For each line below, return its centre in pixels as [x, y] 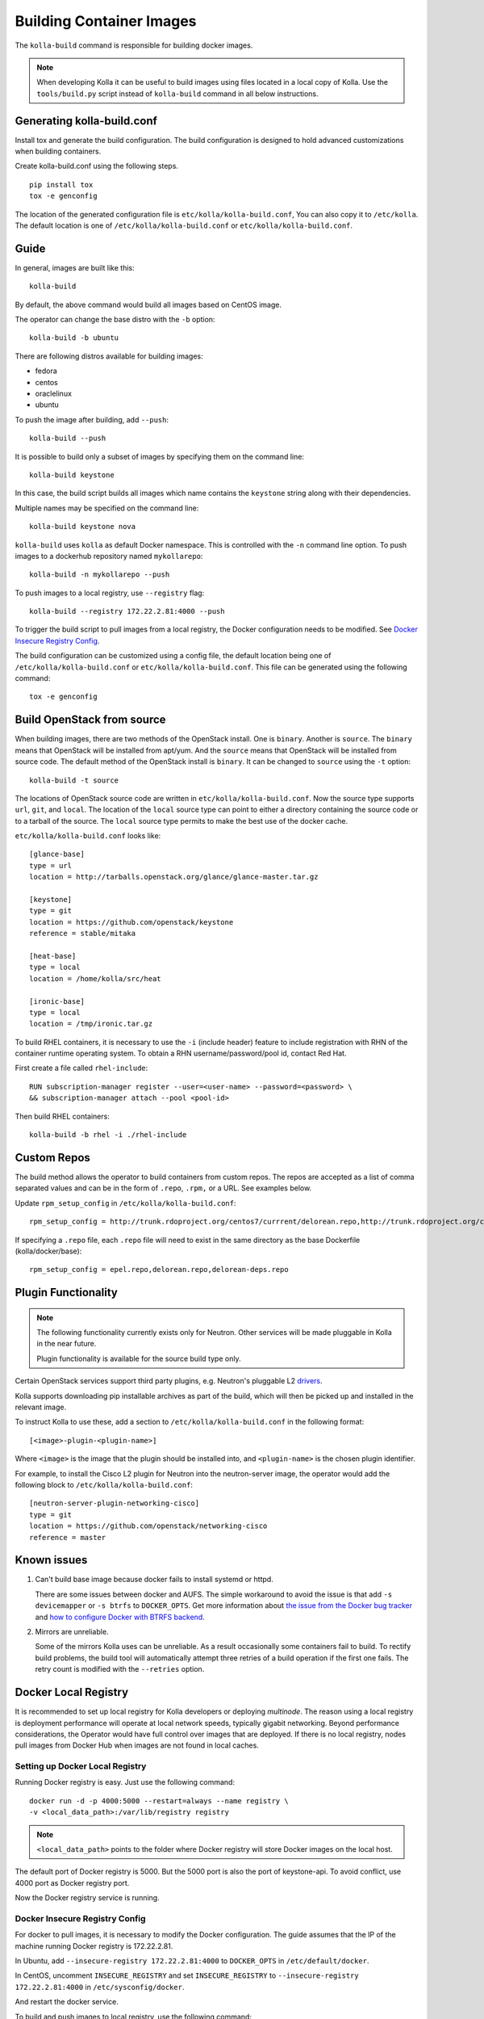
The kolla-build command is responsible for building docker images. [134, 45]
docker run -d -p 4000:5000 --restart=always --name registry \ [159, 1801]
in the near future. [67, 1344]
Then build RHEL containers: [63, 1116]
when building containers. [58, 151]
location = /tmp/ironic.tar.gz [91, 1024]
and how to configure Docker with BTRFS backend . [120, 1617]
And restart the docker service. [67, 2002]
